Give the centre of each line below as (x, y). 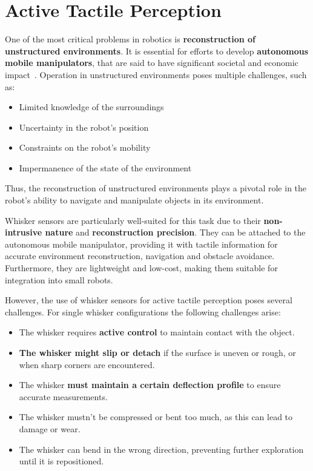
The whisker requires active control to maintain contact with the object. (157, 332)
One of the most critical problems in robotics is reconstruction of (130, 39)
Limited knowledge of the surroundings (91, 107)
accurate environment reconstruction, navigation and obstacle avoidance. (140, 256)
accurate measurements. (63, 396)
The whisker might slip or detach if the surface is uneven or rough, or (157, 352)
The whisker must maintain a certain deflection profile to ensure (150, 385)
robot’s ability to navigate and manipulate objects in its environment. (134, 200)
